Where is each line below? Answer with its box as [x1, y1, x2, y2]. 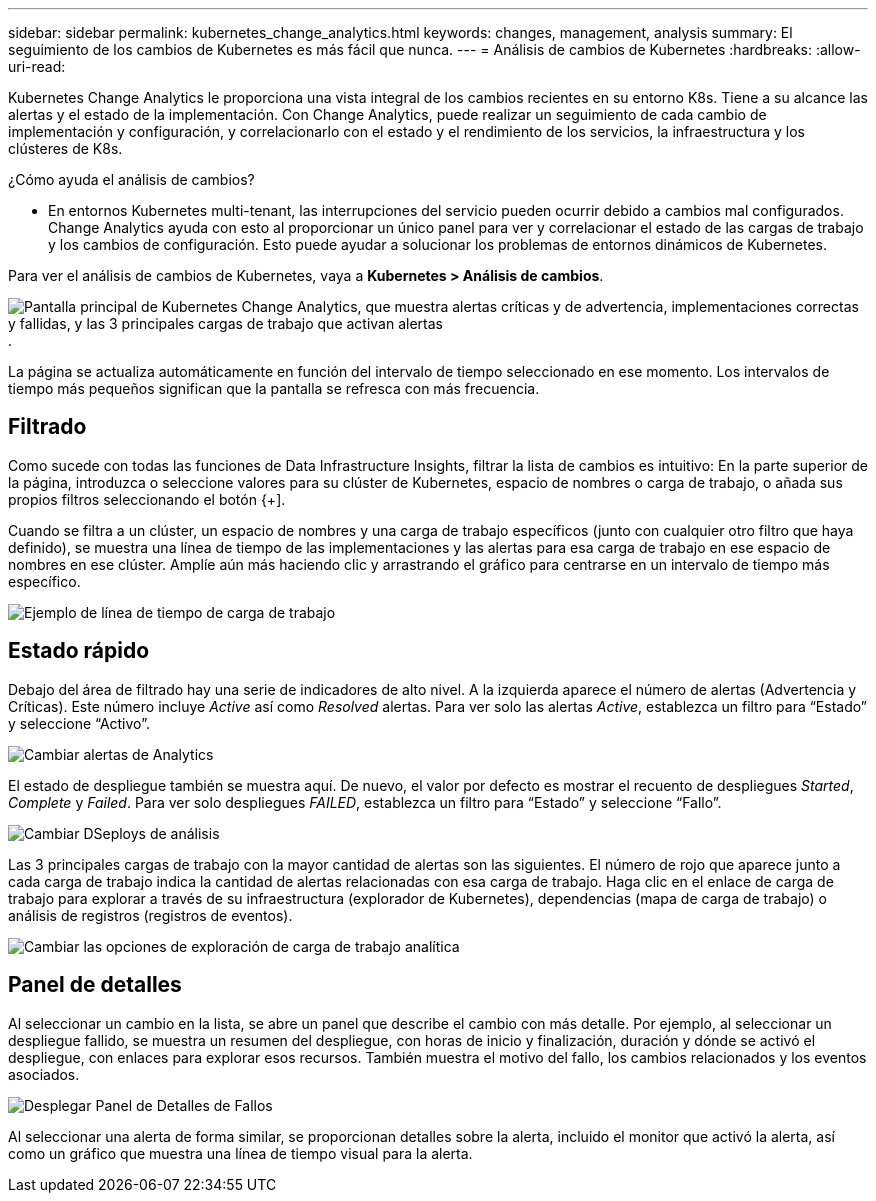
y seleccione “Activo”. [8, 714, 150, 732]
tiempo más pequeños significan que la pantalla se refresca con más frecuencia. [8, 380, 540, 397]
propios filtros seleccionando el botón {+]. [8, 490, 286, 508]
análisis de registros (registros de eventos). [8, 906, 293, 924]
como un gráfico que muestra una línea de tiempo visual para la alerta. [8, 1144, 473, 1162]
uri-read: [8, 58, 66, 75]
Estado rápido [8, 638, 150, 664]
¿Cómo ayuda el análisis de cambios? [8, 171, 255, 188]
